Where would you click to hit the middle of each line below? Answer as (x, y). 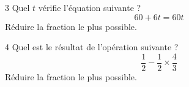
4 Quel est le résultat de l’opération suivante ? (92, 47)
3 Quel (17, 7)
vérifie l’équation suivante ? (90, 7)
